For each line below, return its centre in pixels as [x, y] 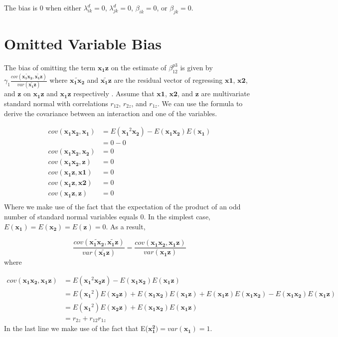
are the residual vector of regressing [168, 80]
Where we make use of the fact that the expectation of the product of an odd [122, 207]
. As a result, [126, 226]
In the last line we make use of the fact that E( [76, 328]
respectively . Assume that [114, 93]
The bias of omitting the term [50, 67]
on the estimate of [139, 67]
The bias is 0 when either [43, 7]
